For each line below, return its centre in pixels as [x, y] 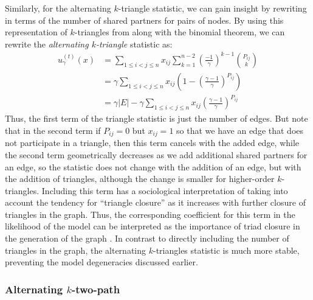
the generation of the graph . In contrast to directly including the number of [147, 238]
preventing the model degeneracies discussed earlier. [101, 262]
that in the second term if [53, 130]
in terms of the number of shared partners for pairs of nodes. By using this [144, 20]
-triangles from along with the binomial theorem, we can [180, 32]
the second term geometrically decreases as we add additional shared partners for [156, 154]
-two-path [96, 289]
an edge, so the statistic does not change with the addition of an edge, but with [153, 166]
